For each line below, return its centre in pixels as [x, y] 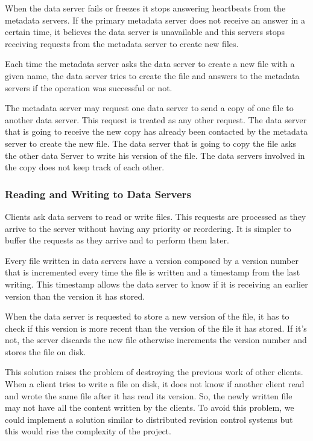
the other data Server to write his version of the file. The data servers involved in [155, 155]
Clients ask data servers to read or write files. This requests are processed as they [156, 216]
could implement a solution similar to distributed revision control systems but [149, 419]
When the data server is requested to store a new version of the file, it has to [147, 316]
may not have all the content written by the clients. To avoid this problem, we [150, 407]
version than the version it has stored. [75, 296]
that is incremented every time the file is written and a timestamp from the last [153, 272]
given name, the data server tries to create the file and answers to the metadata [152, 75]
